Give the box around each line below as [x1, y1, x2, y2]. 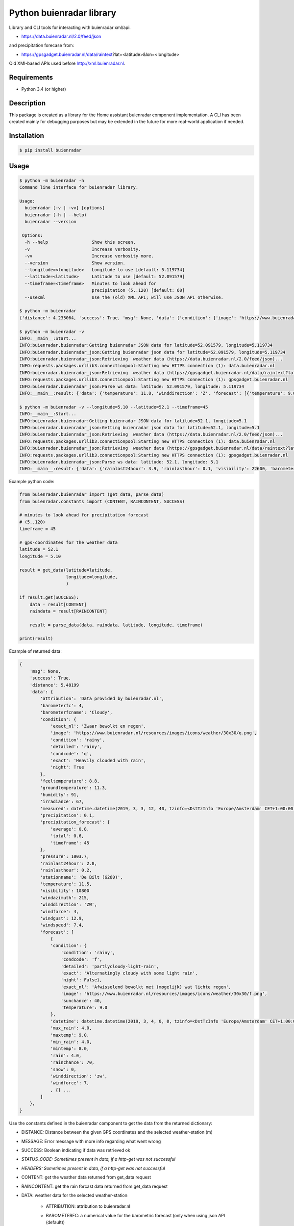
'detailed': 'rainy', [50, 744, 102, 750]
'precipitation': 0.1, [40, 813, 95, 818]
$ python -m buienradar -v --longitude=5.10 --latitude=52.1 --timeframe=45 [19, 404, 208, 409]
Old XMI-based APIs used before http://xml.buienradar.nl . [9, 60, 125, 66]
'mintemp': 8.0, [50, 1046, 90, 1051]
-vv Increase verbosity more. [24, 253, 154, 259]
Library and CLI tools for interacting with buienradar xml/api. [9, 25, 131, 30]
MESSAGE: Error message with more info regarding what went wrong [21, 1138, 161, 1144]
